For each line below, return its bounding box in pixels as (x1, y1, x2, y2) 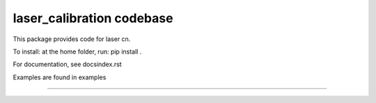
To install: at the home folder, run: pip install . (13, 47, 142, 56)
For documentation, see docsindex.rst (13, 60, 122, 69)
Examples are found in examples (13, 73, 107, 81)
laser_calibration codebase (13, 10, 173, 26)
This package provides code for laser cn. (13, 35, 131, 43)
